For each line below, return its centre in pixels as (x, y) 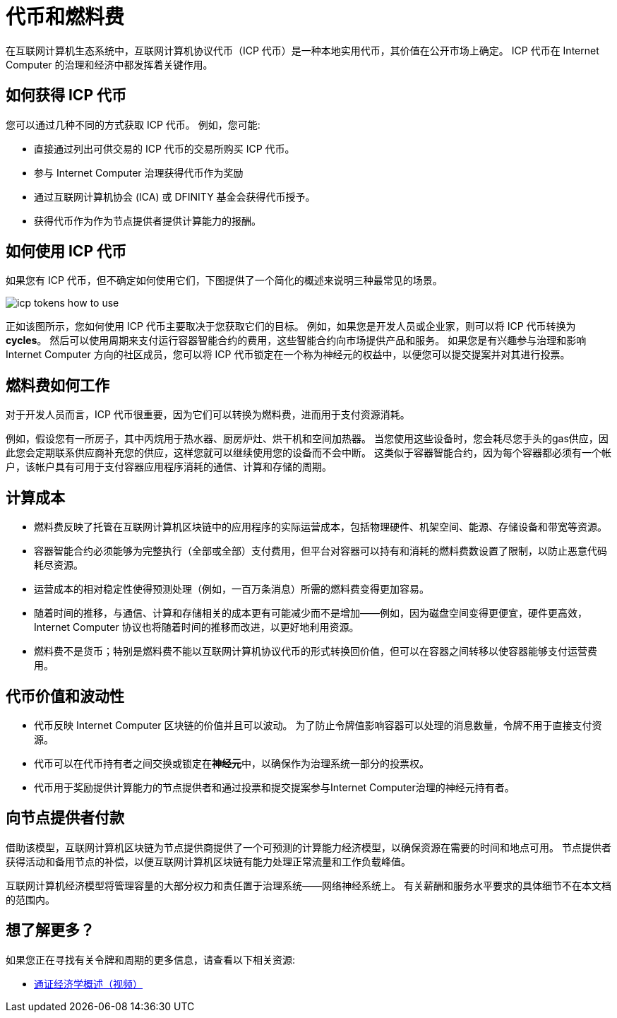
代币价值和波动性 (65, 696)
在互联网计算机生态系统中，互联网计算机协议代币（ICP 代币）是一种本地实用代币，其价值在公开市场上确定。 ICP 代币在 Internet (302, 50)
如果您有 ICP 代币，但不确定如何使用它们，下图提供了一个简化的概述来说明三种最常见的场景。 (224, 280)
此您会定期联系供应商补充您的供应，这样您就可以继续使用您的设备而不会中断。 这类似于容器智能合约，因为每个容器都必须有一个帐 (308, 453)
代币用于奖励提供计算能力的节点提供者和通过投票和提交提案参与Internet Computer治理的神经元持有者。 (274, 787)
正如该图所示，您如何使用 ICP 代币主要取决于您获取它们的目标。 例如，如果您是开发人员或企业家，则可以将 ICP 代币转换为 (291, 326)
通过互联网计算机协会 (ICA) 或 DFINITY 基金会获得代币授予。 (175, 196)
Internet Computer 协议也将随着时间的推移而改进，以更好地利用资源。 (197, 627)
